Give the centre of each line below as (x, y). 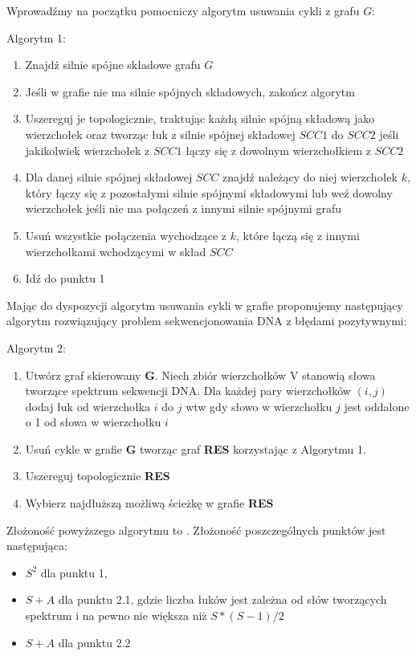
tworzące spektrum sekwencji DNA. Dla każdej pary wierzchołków (188, 391)
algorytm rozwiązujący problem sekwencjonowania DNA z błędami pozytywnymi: (207, 321)
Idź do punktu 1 (65, 278)
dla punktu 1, (74, 572)
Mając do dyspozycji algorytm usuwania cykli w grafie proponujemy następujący (205, 305)
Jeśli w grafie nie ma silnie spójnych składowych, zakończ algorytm (190, 91)
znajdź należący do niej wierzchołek (310, 177)
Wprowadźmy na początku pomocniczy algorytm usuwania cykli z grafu (183, 10)
